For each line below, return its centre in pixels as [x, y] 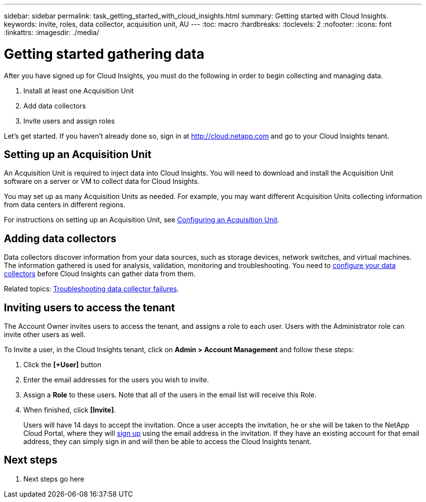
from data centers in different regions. [65, 205]
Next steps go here [54, 479]
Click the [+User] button [62, 365]
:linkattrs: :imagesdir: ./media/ [52, 32]
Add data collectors [55, 106]
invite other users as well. [45, 335]
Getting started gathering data [104, 54]
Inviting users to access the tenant [89, 307]
